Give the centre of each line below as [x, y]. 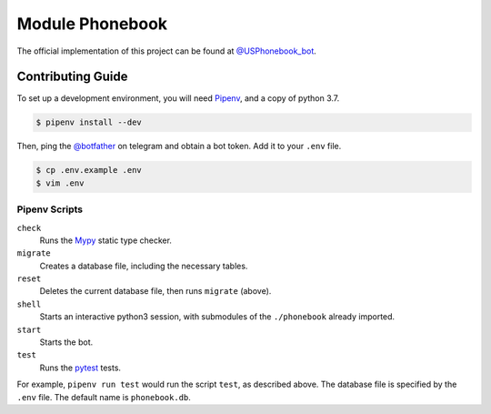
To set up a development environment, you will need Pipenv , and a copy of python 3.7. [178, 98]
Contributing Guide [72, 77]
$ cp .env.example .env [89, 170]
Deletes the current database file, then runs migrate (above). [155, 291]
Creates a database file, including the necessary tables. [144, 266]
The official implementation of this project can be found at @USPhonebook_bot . [167, 51]
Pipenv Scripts [50, 209]
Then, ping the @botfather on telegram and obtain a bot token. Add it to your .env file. [179, 146]
